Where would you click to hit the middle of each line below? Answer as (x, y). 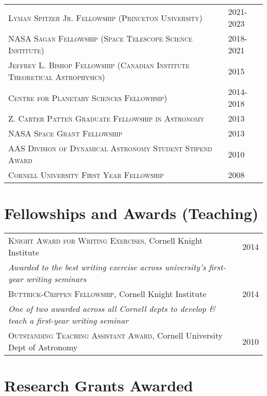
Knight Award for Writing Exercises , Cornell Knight (106, 241)
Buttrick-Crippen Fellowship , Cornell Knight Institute (107, 294)
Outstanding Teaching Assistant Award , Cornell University (116, 335)
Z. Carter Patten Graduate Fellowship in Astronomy (106, 118)
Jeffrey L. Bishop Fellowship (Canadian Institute (99, 65)
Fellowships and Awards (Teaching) (131, 213)
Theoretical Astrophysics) (57, 77)
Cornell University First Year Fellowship (86, 175)
